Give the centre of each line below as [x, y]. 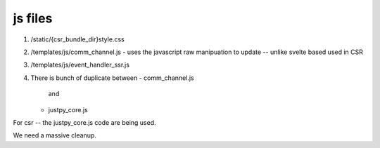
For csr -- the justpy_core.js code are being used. [84, 122]
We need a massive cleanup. [55, 135]
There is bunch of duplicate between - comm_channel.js [112, 78]
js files [33, 18]
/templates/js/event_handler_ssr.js [80, 65]
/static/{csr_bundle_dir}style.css [77, 39]
